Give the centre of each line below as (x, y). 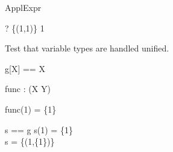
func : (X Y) (28, 89)
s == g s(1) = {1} (39, 129)
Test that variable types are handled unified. (87, 48)
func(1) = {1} (31, 109)
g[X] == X (25, 68)
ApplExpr (23, 7)
